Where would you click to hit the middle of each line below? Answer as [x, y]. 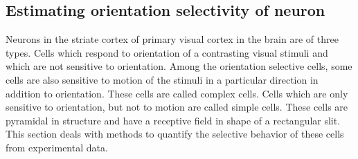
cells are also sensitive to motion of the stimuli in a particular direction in [162, 79]
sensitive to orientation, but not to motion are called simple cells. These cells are [177, 107]
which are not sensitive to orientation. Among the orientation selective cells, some [179, 66]
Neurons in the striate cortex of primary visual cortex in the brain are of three [172, 39]
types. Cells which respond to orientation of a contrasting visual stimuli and [167, 52]
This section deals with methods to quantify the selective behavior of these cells [175, 134]
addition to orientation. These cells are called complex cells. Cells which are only [177, 93]
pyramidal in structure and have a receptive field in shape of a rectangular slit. [173, 120]
